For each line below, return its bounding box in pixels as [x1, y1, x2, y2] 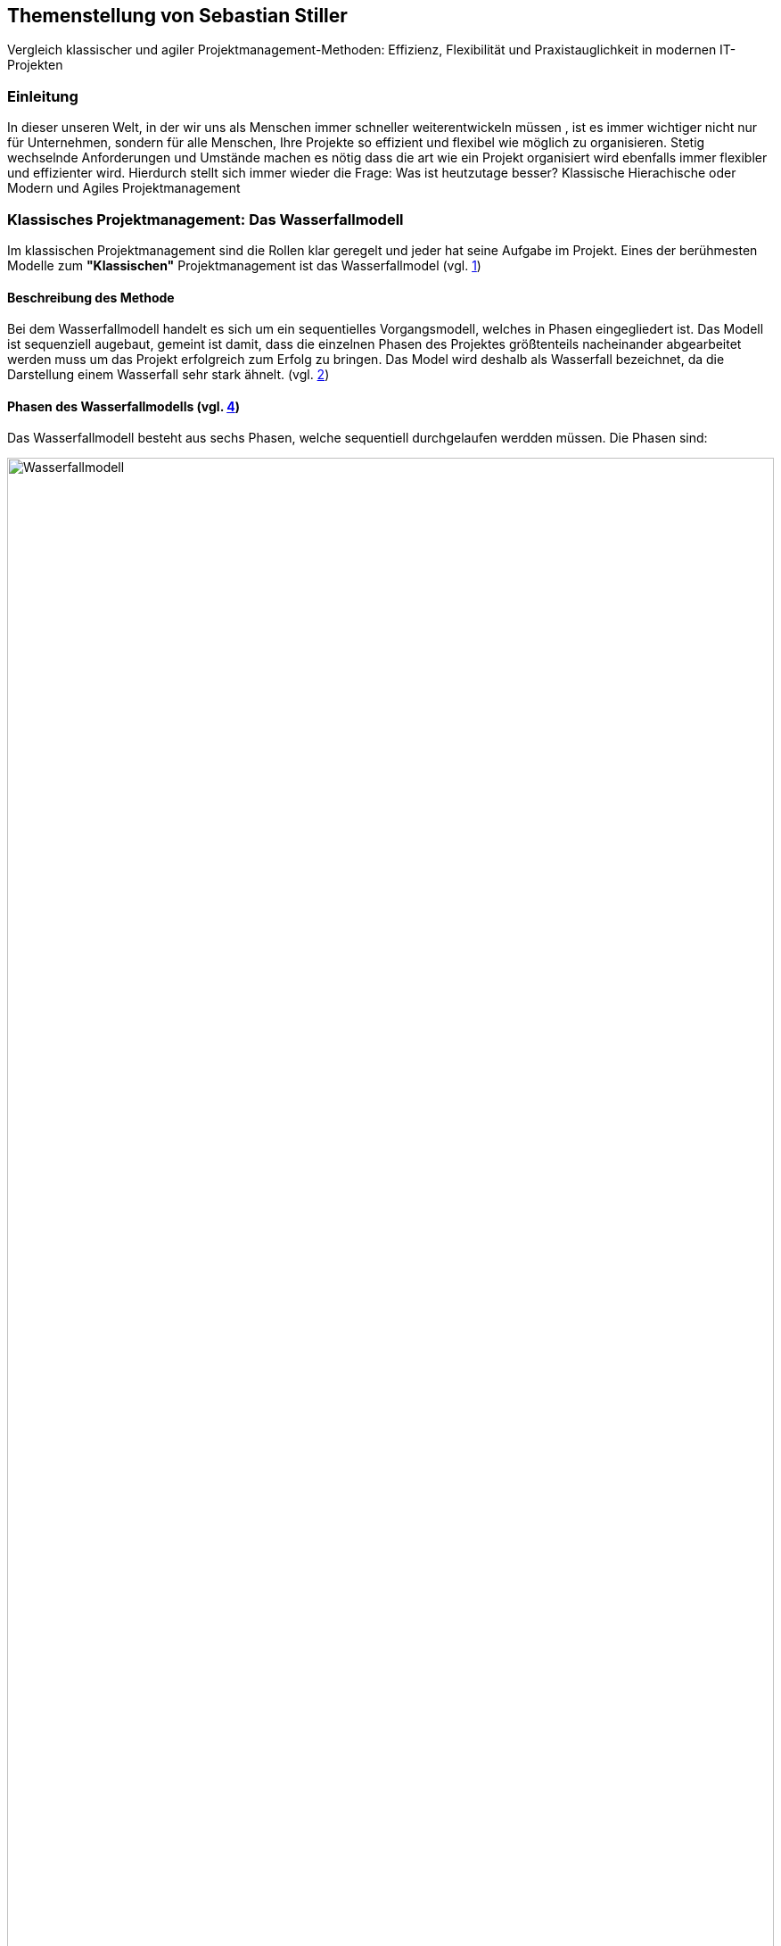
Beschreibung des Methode [7, 289, 175, 305]
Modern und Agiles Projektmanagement [7, 180, 241, 196]
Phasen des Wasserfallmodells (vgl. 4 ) [7, 398, 240, 414]
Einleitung [7, 87, 78, 105]
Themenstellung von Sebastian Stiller [7, 4, 348, 27]
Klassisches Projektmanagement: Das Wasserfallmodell [7, 210, 404, 228]
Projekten [7, 57, 63, 73]
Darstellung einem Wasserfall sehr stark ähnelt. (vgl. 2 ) [7, 367, 330, 383]
